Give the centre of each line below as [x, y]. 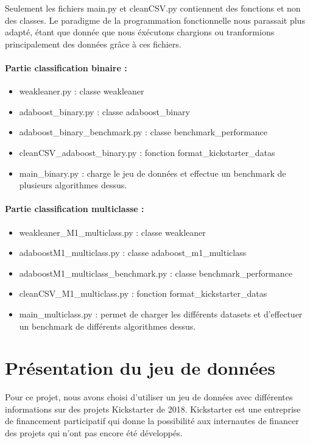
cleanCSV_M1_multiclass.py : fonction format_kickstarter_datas [143, 293]
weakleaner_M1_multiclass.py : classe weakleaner [112, 232]
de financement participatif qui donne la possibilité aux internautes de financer [152, 421]
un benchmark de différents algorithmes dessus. [107, 326]
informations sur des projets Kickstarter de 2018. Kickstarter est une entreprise [153, 409]
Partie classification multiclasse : [75, 209]
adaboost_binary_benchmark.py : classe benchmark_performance [143, 132]
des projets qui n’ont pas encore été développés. [94, 433]
